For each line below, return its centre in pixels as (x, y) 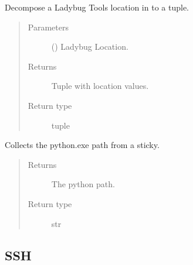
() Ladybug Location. (90, 47)
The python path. (83, 184)
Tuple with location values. (100, 86)
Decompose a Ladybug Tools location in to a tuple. (97, 7)
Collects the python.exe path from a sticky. (82, 145)
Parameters (48, 27)
